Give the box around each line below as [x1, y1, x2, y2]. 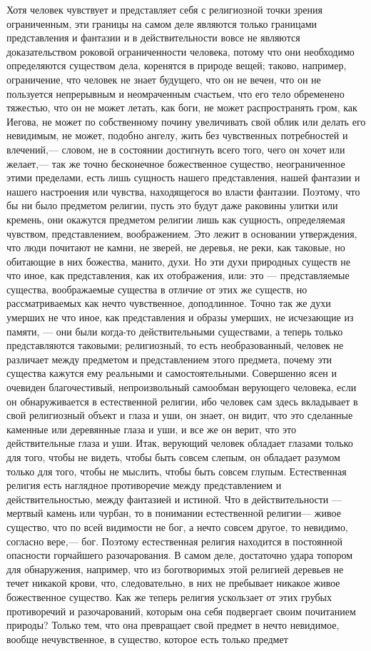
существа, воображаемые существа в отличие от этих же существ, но [6, 281, 308, 296]
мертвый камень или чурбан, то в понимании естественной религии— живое [6, 505, 341, 520]
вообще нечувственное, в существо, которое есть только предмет [6, 631, 288, 646]
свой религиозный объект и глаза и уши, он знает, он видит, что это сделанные [6, 408, 353, 423]
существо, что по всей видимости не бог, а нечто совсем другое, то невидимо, [6, 519, 348, 534]
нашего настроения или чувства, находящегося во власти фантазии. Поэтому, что [6, 183, 360, 198]
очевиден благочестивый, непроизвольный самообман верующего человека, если [6, 380, 357, 395]
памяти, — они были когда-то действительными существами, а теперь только [6, 323, 343, 338]
